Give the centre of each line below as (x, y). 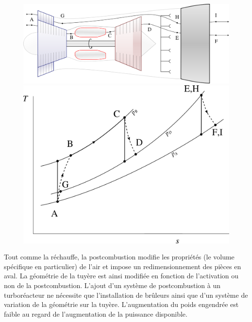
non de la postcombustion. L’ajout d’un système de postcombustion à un (112, 285)
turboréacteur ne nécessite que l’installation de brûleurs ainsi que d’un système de (126, 295)
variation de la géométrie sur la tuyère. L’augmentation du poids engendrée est (121, 304)
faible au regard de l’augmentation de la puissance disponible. (96, 314)
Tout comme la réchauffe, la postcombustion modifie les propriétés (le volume (119, 257)
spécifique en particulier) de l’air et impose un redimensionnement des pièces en (123, 266)
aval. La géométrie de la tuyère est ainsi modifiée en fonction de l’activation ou (121, 276)
